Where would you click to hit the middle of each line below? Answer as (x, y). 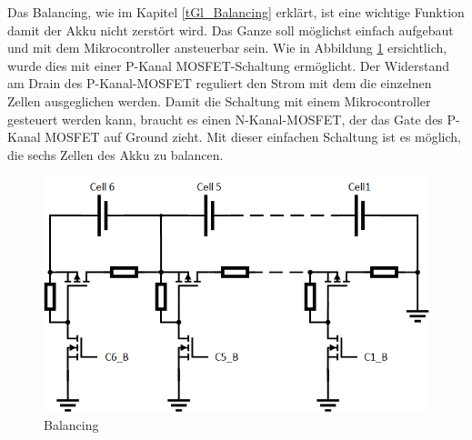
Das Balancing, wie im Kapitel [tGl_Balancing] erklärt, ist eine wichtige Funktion (236, 12)
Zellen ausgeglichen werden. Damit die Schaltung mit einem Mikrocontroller (219, 100)
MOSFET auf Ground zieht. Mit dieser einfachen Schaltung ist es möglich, (253, 137)
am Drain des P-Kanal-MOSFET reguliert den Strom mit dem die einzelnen (220, 83)
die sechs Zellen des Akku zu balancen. (115, 154)
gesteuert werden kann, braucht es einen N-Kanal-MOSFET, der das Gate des (225, 119)
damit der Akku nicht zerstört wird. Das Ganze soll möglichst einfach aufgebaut (231, 30)
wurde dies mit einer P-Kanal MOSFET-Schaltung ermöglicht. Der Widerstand (229, 65)
